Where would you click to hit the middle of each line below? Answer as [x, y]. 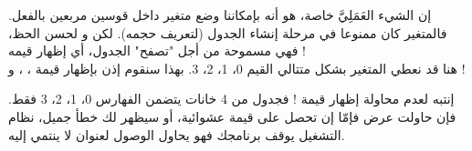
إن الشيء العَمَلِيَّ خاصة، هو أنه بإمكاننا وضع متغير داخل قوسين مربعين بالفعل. [220, 15]
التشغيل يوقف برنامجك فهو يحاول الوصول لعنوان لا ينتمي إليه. [177, 134]
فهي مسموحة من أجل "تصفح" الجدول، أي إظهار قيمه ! [157, 50]
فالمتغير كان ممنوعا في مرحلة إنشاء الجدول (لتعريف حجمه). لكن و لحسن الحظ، [228, 32]
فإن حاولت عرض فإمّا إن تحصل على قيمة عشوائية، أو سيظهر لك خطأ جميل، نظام [232, 116]
